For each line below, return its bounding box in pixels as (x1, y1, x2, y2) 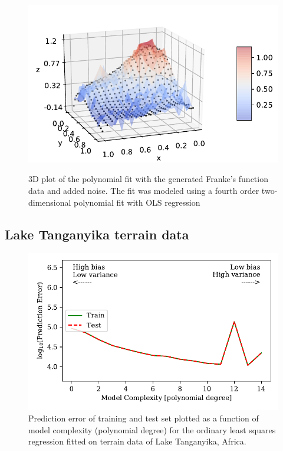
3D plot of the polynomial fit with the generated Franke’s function (28, 173, 268, 185)
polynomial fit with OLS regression (74, 196, 200, 208)
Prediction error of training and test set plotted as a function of (28, 412, 259, 424)
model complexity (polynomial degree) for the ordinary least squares (28, 423, 276, 436)
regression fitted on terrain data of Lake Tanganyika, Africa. (28, 435, 246, 447)
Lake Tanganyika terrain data (5, 225, 189, 243)
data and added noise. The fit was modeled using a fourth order (28, 184, 259, 197)
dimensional (28, 196, 71, 208)
